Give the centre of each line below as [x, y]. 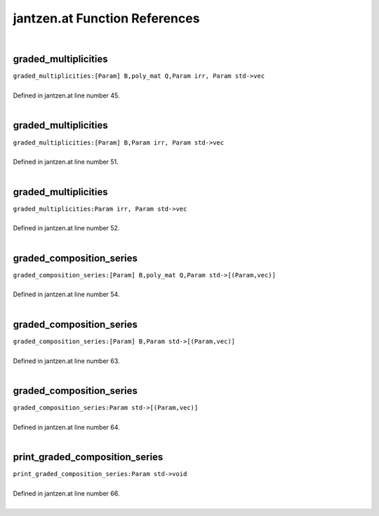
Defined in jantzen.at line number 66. [66, 493]
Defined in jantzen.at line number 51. [66, 162]
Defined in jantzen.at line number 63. [66, 361]
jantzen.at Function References [106, 18]
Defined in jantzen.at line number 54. [66, 294]
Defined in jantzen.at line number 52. [66, 228]
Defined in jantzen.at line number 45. [66, 95]
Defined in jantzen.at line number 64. [67, 427]
